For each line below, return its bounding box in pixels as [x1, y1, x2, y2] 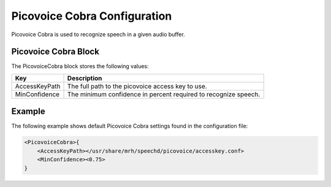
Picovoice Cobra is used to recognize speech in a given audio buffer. [11, 31, 185, 38]
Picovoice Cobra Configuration [11, 9, 172, 23]
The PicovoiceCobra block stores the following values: [11, 63, 150, 70]
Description [67, 74, 102, 82]
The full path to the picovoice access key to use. [67, 82, 208, 90]
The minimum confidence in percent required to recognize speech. [67, 90, 261, 98]
